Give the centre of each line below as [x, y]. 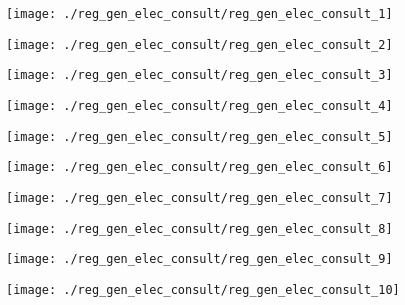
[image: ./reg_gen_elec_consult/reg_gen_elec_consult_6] [199, 167]
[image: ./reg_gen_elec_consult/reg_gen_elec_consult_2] [199, 44]
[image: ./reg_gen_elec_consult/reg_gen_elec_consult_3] [199, 75]
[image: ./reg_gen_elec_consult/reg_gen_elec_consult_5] [199, 136]
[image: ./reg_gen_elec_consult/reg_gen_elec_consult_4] [199, 105]
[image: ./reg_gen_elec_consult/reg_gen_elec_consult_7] [199, 197]
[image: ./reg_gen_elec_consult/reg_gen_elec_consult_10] [203, 289]
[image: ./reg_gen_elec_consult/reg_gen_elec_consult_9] [199, 259]
